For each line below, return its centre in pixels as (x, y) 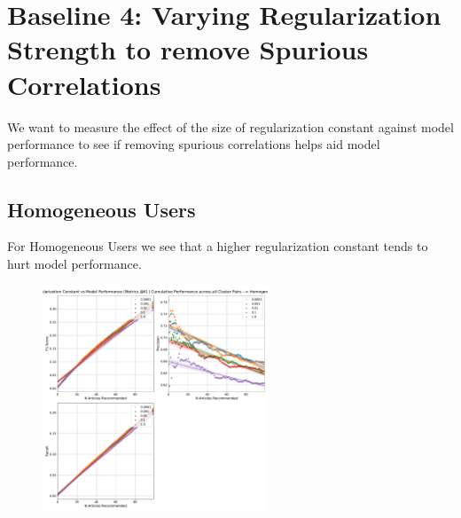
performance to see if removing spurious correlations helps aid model (194, 144)
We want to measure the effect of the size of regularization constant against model (230, 126)
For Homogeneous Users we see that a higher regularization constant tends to (218, 246)
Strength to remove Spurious (188, 49)
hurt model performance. (74, 264)
